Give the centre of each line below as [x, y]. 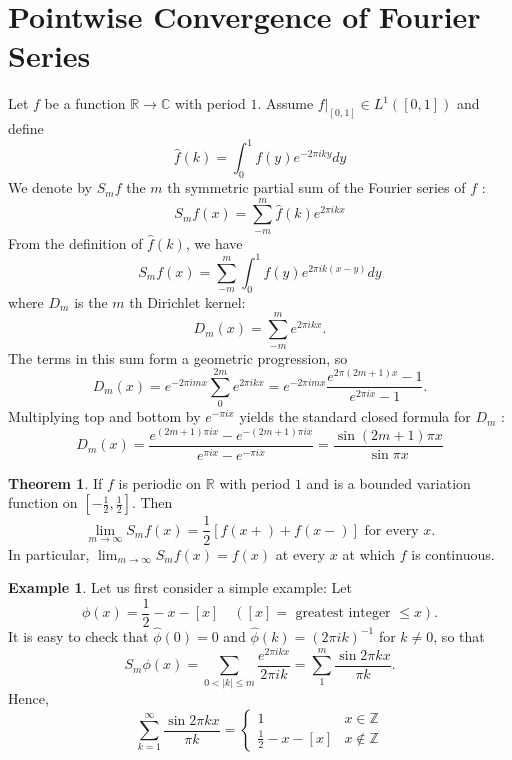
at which [369, 553]
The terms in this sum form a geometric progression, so [178, 357]
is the [91, 301]
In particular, [49, 553]
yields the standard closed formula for [355, 416]
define [26, 128]
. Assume [285, 103]
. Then [152, 502]
